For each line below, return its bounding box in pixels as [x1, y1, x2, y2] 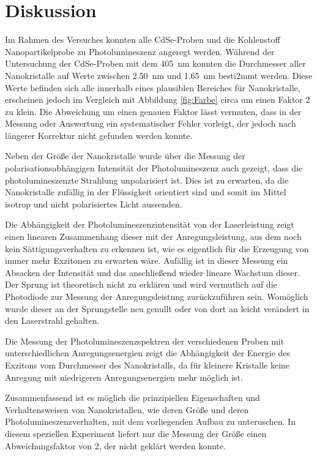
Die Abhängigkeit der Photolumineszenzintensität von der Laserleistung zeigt [5, 218, 294, 231]
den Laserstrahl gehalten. [5, 314, 100, 327]
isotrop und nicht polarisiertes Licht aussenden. [5, 197, 182, 210]
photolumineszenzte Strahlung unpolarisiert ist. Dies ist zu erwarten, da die [5, 173, 289, 186]
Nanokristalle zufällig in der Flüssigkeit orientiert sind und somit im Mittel [5, 185, 286, 198]
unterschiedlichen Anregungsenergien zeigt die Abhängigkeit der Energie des [5, 346, 291, 359]
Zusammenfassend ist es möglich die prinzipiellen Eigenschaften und [5, 391, 260, 404]
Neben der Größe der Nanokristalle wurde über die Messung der [5, 149, 245, 162]
